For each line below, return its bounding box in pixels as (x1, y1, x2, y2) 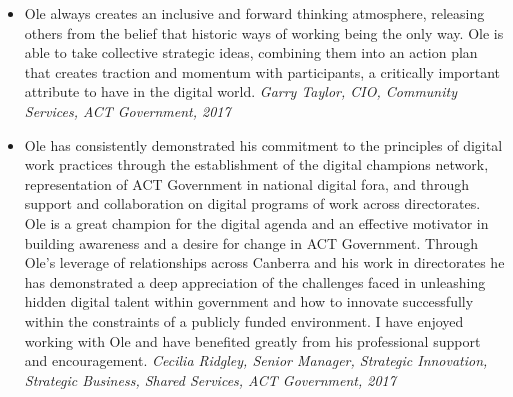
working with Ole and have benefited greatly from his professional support (24, 330, 481, 351)
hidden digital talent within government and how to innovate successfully (24, 291, 474, 312)
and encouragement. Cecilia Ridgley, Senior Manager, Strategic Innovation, (24, 350, 488, 371)
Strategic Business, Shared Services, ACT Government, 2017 (24, 369, 396, 390)
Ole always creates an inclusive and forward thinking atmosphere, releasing (24, 3, 485, 23)
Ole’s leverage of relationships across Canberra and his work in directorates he (24, 252, 505, 273)
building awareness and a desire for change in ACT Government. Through (24, 232, 478, 253)
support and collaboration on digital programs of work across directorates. (24, 193, 481, 214)
